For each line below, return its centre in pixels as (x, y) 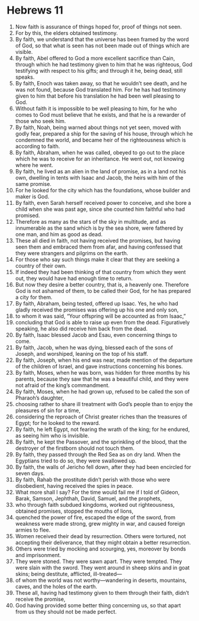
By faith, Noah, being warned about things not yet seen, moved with (98, 127)
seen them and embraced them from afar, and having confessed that (99, 247)
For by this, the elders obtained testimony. (66, 33)
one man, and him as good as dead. (59, 234)
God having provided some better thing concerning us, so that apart (98, 605)
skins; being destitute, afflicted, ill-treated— (68, 574)
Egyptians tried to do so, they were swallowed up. (76, 461)
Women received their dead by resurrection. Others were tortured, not (101, 536)
